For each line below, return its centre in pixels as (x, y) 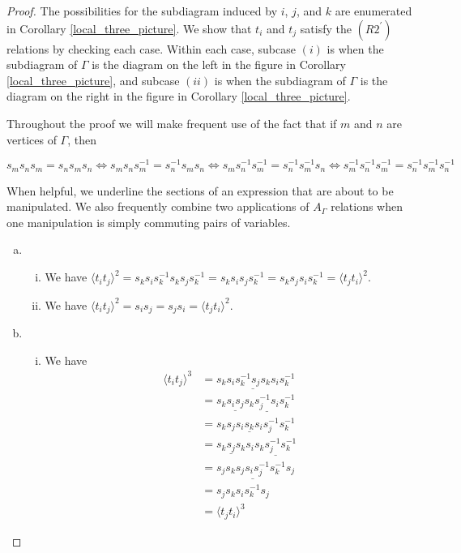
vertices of (32, 139)
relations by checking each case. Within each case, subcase (151, 48)
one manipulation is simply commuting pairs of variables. (149, 222)
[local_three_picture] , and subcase (93, 80)
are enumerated (373, 11)
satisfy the (326, 28)
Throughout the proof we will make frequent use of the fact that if (172, 123)
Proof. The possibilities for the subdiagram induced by (142, 11)
